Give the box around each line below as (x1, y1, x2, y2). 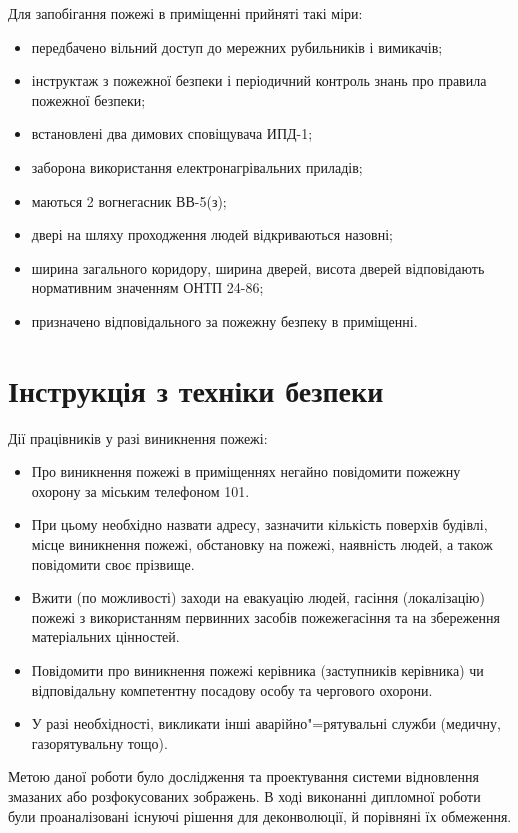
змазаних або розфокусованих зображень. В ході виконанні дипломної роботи (8, 785, 481, 806)
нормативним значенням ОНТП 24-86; (31, 277, 264, 298)
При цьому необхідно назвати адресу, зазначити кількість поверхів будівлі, (31, 514, 488, 535)
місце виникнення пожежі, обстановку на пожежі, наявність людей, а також (31, 534, 493, 555)
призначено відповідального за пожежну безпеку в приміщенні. (31, 310, 418, 331)
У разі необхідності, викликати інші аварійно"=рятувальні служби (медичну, (31, 713, 501, 734)
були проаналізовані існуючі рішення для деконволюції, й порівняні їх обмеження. (8, 805, 512, 826)
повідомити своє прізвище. (31, 553, 195, 574)
